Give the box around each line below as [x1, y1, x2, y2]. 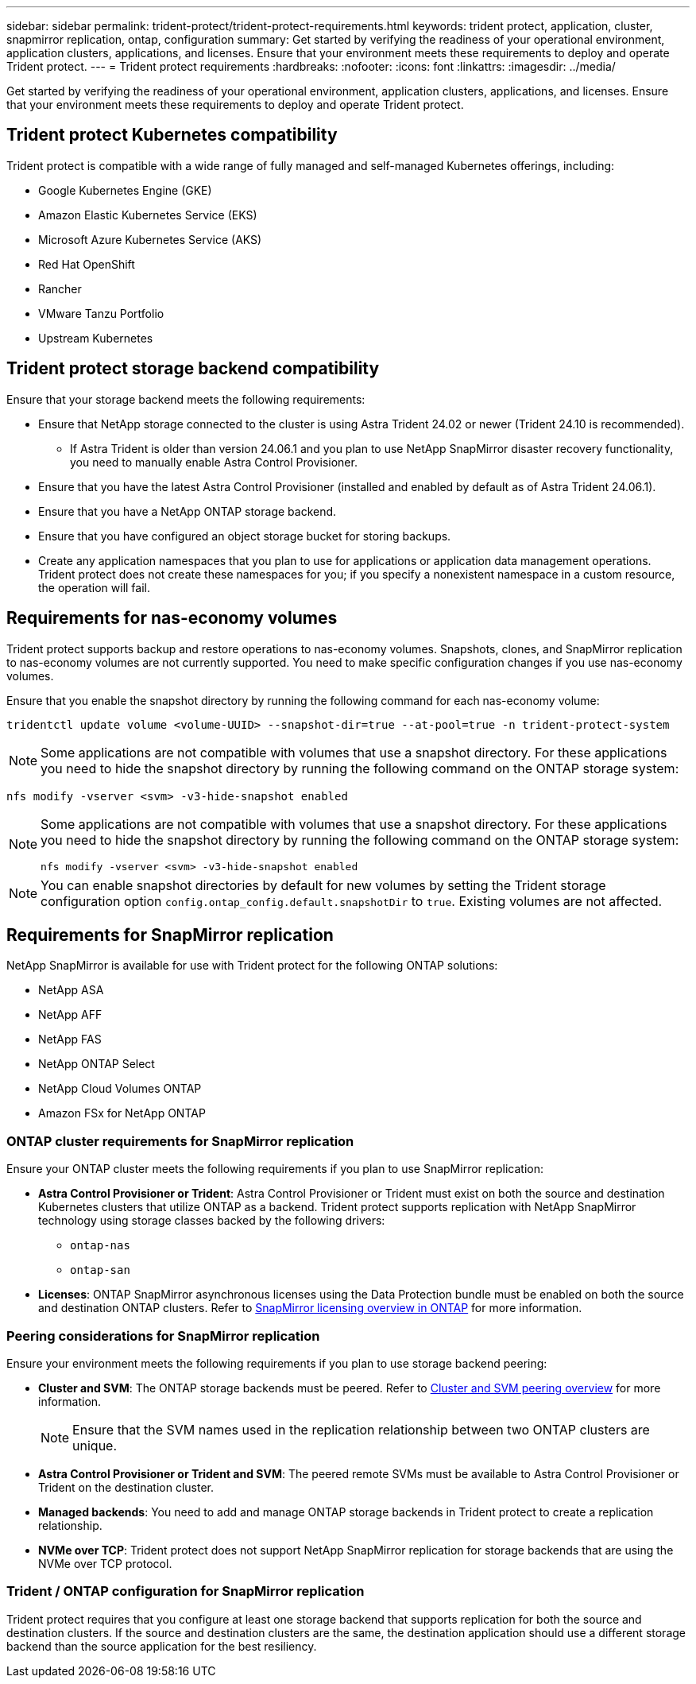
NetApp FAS [38, 1032, 102, 1047]
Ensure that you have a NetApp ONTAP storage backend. [38, 504, 337, 518]
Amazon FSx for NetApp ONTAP [38, 1106, 206, 1121]
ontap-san [70, 1264, 130, 1277]
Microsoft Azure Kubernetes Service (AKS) [38, 232, 262, 246]
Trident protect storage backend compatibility [6, 358, 380, 379]
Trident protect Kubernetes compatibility [6, 125, 338, 145]
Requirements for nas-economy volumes [6, 608, 338, 629]
